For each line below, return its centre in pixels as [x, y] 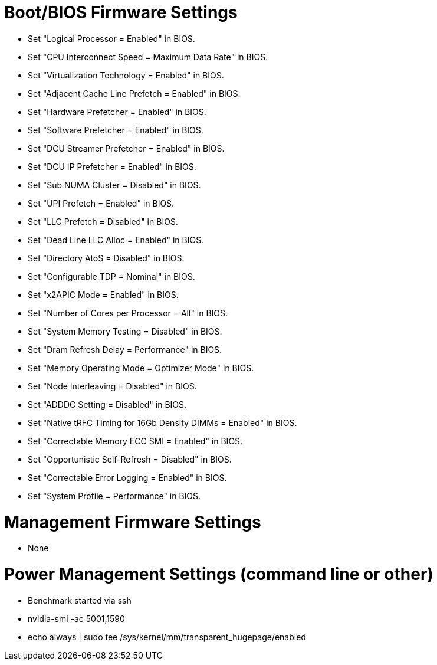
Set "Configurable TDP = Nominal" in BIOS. [111, 276]
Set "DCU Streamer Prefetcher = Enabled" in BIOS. [126, 148]
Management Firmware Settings [133, 522]
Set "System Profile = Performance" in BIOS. [114, 496]
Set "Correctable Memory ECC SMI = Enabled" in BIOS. [135, 441]
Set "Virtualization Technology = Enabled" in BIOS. [126, 75]
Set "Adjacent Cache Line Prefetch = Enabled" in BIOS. [134, 93]
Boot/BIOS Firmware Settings [121, 12]
